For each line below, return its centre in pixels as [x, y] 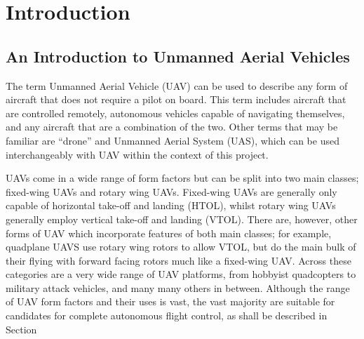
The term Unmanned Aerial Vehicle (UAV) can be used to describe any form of [177, 85]
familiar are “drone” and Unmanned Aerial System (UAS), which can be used [173, 140]
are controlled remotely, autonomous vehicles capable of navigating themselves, [175, 113]
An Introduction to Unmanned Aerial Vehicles [178, 56]
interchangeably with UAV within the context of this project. [137, 154]
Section [21, 329]
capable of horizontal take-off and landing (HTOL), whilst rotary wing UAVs [171, 205]
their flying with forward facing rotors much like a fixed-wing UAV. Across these [178, 260]
